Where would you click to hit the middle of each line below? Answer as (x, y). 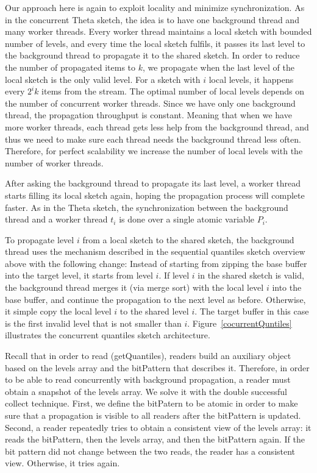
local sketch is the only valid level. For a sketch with (103, 79)
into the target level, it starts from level (79, 275)
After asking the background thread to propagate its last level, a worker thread (153, 183)
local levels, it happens (251, 79)
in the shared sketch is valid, (251, 275)
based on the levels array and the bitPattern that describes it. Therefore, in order (157, 367)
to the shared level (154, 311)
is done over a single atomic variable (187, 219)
